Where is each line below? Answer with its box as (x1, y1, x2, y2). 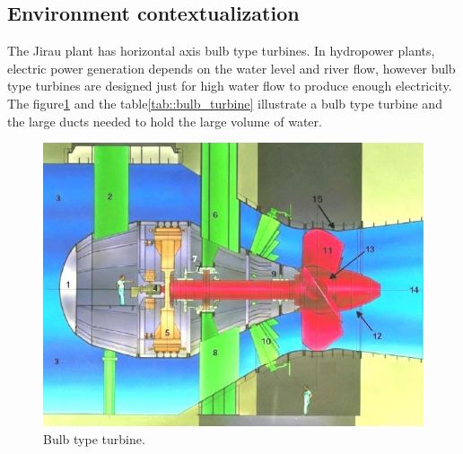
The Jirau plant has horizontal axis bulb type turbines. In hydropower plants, (7, 41, 435, 60)
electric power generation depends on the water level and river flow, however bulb (7, 58, 456, 77)
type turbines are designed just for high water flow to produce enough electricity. (7, 76, 452, 95)
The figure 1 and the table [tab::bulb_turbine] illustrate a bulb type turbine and (7, 93, 442, 112)
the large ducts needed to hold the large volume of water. (7, 111, 322, 130)
